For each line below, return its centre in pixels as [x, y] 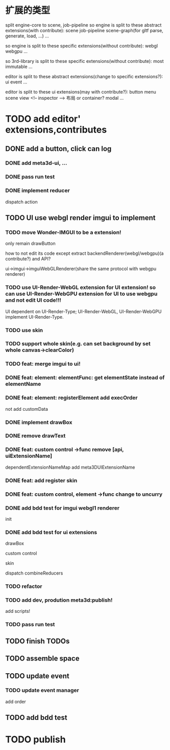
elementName [23, 384]
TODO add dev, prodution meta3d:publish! [59, 600]
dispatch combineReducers [34, 573]
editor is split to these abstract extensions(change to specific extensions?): [84, 76]
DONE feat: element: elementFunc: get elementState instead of [85, 378]
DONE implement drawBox [39, 422]
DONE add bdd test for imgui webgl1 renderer [63, 508]
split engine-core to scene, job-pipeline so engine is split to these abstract [83, 25]
